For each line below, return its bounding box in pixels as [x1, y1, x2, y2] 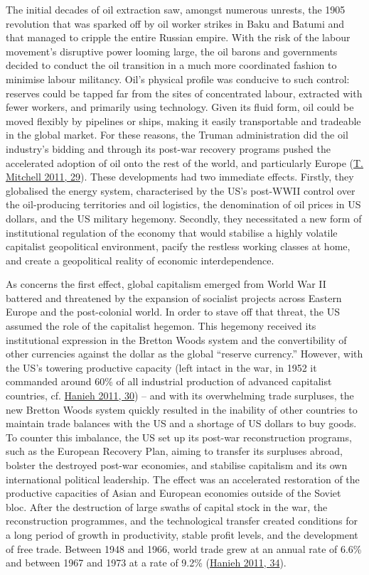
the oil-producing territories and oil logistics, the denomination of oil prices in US [6, 197, 361, 212]
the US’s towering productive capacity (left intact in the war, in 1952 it [6, 360, 317, 375]
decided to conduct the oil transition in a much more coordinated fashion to [6, 58, 337, 72]
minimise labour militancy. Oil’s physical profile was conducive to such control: [6, 71, 350, 86]
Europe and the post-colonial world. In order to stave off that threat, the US [6, 304, 340, 319]
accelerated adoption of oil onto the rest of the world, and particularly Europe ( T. [6, 155, 363, 170]
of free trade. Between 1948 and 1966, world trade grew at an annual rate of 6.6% [6, 541, 362, 556]
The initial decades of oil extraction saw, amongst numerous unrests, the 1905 [6, 2, 346, 16]
